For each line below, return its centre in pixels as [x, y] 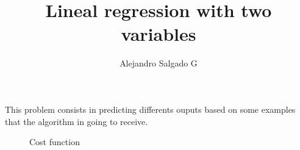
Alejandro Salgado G [159, 63]
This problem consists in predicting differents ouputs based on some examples [150, 109]
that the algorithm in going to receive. [77, 121]
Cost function [55, 142]
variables [159, 34]
